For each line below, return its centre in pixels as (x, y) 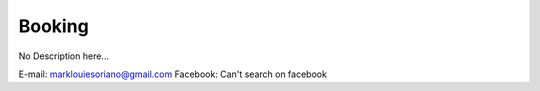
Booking (53, 26)
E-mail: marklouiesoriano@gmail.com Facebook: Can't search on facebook (172, 74)
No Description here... (64, 56)
